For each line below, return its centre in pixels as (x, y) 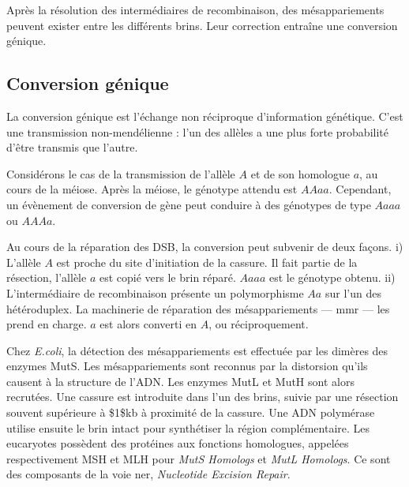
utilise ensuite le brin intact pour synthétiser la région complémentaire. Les (188, 427)
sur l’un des (353, 292)
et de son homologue (300, 173)
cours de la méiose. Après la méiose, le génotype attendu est (152, 189)
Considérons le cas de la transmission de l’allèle (121, 173)
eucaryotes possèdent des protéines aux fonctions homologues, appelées (178, 443)
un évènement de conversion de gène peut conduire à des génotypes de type (189, 204)
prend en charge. (47, 324)
